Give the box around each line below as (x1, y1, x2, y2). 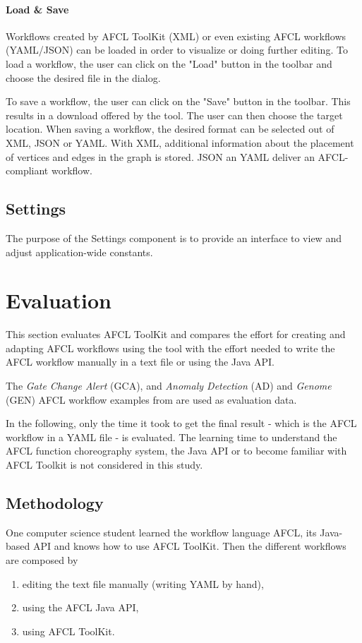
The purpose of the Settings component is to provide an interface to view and (6, 230, 342, 245)
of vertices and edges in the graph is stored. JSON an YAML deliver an (6, 149, 315, 164)
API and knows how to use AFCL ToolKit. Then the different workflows (32, 539, 346, 553)
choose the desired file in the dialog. (6, 70, 161, 85)
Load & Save (6, 1, 69, 16)
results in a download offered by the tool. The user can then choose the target (6, 107, 343, 122)
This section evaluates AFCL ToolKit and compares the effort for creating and (6, 327, 346, 342)
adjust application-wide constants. (6, 244, 153, 259)
